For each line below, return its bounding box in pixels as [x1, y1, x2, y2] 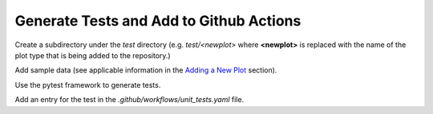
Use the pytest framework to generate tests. [14, 80, 161, 89]
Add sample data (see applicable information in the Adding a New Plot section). [14, 65, 277, 75]
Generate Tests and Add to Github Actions [14, 12, 301, 29]
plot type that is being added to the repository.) [14, 50, 172, 60]
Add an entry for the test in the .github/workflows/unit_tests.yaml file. [14, 95, 245, 104]
